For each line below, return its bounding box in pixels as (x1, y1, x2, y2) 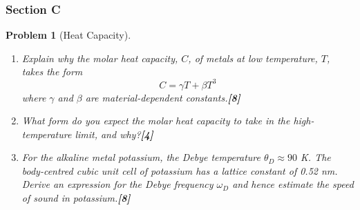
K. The (301, 150, 331, 164)
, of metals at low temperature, (188, 50, 318, 65)
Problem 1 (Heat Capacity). (6, 28, 131, 42)
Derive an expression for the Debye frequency (21, 177, 214, 191)
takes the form (21, 64, 83, 79)
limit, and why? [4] (75, 126, 153, 141)
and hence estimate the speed (232, 177, 354, 191)
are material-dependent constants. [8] (85, 90, 240, 104)
